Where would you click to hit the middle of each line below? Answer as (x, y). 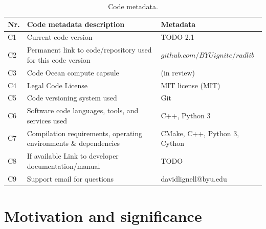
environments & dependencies (73, 143)
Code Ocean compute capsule (73, 72)
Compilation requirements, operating (85, 133)
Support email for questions (70, 178)
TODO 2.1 (178, 37)
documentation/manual (63, 166)
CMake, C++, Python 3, (200, 133)
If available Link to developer (73, 156)
